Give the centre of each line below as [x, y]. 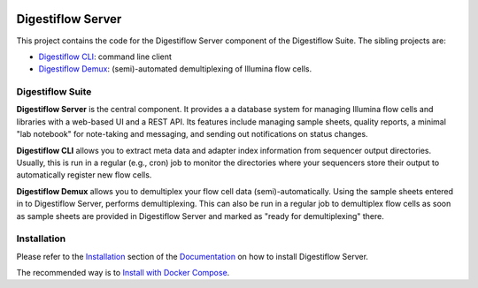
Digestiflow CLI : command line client [105, 57]
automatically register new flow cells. [84, 175]
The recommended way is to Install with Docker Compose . [123, 273]
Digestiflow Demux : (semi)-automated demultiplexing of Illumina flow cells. [175, 69]
